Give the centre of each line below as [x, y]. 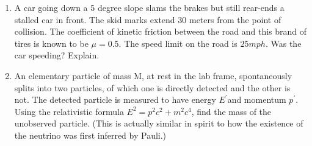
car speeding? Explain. [57, 55]
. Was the [283, 43]
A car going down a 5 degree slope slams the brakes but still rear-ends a [149, 7]
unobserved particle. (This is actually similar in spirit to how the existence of [159, 123]
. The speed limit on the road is [178, 43]
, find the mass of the [231, 111]
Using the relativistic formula [69, 111]
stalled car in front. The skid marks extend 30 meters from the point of [148, 19]
